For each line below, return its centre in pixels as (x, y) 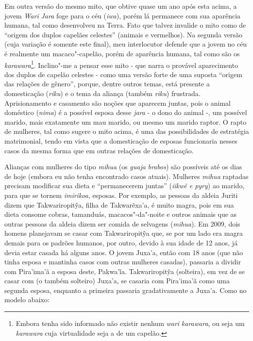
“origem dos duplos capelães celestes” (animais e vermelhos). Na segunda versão (123, 34)
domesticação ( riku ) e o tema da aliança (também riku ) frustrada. (102, 93)
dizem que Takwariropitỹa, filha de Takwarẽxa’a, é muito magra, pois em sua (119, 204)
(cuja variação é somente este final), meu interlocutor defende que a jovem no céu (126, 44)
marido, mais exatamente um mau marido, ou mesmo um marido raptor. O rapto (126, 122)
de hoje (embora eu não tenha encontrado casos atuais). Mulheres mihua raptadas (126, 176)
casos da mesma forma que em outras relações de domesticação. (99, 150)
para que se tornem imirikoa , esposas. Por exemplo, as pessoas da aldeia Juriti (121, 195)
